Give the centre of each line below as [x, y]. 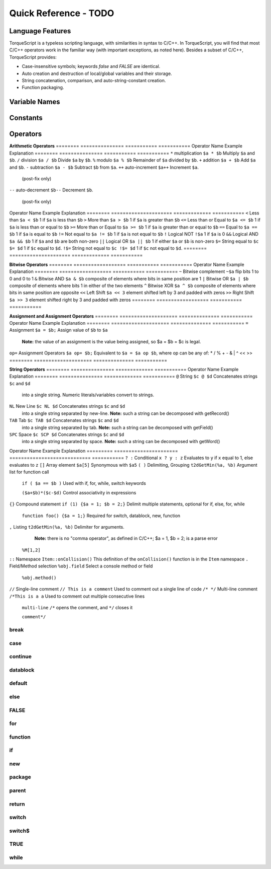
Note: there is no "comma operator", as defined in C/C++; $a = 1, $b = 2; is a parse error [126, 538]
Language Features [40, 31]
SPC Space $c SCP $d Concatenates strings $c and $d [67, 434]
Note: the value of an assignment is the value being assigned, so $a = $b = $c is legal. [111, 341]
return [17, 804]
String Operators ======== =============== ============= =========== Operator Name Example [124, 369]
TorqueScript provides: [33, 57]
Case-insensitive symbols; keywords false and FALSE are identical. [91, 66]
